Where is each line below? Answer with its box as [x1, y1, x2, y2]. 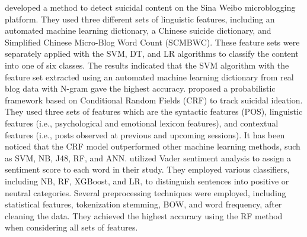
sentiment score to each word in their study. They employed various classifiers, [5, 163, 290, 176]
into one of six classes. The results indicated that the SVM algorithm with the [5, 59, 289, 71]
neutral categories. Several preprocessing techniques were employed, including [5, 186, 286, 199]
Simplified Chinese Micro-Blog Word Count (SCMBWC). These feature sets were [5, 35, 300, 48]
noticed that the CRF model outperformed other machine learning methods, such [5, 140, 300, 152]
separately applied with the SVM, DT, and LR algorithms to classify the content [5, 47, 299, 60]
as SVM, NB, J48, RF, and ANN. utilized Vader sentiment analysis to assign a [5, 151, 292, 164]
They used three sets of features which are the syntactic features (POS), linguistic [5, 105, 303, 118]
